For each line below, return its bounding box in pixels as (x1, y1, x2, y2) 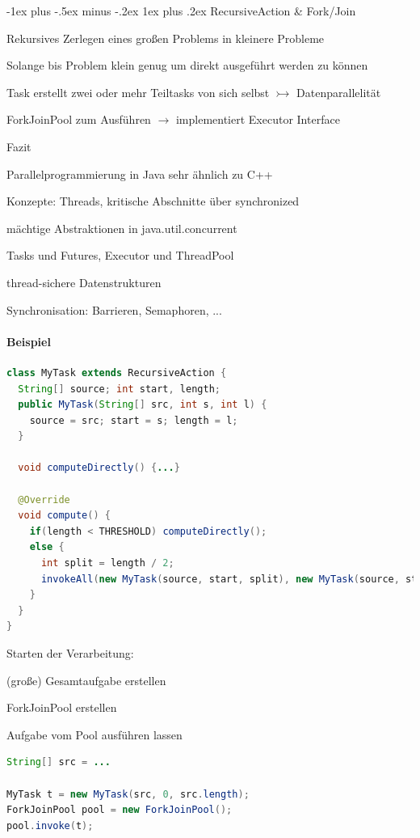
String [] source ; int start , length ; (18, 383, 220, 395)
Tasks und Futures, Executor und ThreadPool (6, 247, 234, 264)
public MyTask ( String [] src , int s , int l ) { (18, 399, 267, 411)
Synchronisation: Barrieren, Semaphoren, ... (6, 301, 222, 318)
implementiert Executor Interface (175, 111, 340, 128)
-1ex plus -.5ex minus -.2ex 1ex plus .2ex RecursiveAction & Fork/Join (6, 2, 356, 19)
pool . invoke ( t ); (6, 819, 94, 832)
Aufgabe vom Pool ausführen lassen (6, 726, 183, 743)
